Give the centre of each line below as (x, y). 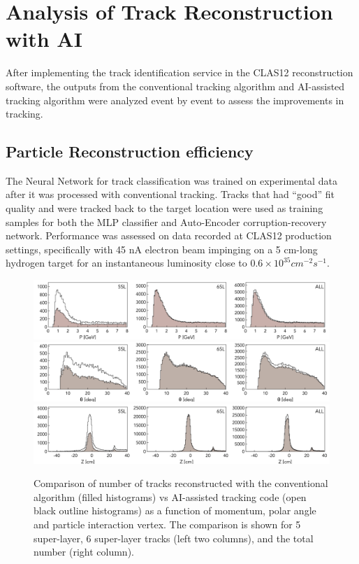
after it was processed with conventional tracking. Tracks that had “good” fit (170, 194)
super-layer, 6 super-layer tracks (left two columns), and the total (174, 538)
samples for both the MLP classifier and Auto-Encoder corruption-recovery (166, 221)
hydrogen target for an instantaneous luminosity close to (126, 263)
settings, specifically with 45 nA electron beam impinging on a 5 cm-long (162, 249)
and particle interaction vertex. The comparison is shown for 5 (167, 524)
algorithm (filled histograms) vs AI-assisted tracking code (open (170, 496)
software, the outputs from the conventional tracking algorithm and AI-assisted (175, 86)
